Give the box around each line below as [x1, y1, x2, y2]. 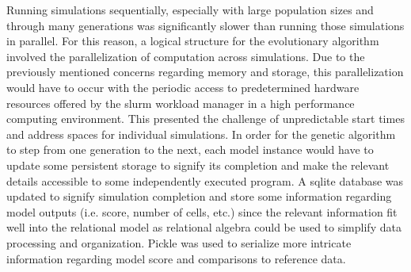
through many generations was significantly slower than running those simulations [6, 17, 405, 33]
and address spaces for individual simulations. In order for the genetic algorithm [6, 125, 396, 142]
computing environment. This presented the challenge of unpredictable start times [6, 110, 405, 127]
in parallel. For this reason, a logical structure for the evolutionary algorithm [6, 33, 379, 49]
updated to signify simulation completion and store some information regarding [6, 188, 392, 205]
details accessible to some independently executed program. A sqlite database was [6, 172, 404, 189]
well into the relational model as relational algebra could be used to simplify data [6, 219, 401, 236]
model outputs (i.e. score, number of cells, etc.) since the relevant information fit [6, 203, 398, 220]
